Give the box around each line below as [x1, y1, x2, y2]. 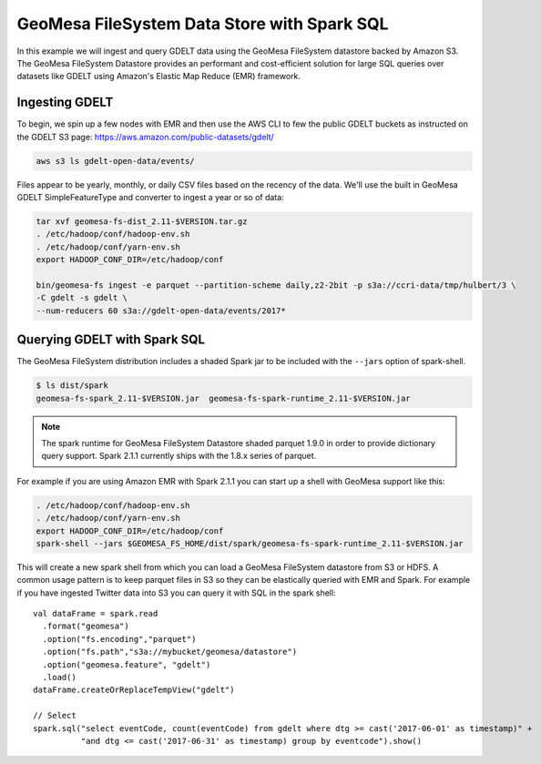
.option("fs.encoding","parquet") [42, 634, 197, 644]
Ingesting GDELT [16, 95, 114, 110]
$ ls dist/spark [36, 381, 109, 391]
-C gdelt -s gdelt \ [36, 292, 128, 303]
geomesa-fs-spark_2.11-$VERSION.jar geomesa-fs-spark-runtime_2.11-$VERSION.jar [36, 392, 412, 403]
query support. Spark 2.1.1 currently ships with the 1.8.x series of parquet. [41, 451, 317, 462]
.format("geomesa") [42, 621, 129, 632]
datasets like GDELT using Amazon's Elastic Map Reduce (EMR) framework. [16, 71, 301, 82]
